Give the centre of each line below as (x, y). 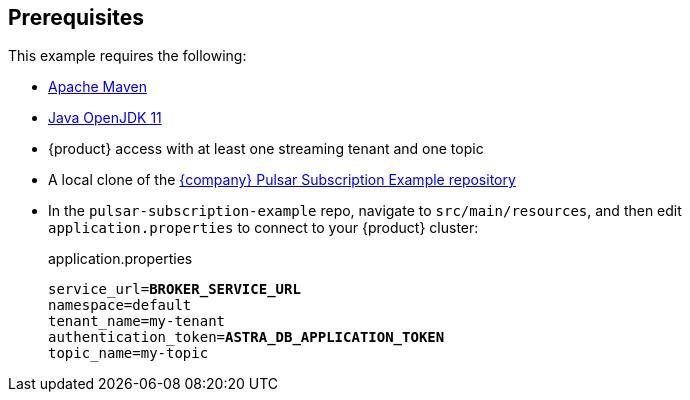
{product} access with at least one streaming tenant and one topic (266, 149)
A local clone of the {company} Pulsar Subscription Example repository (282, 180)
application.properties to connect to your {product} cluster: (263, 228)
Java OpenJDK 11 (105, 118)
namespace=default (120, 305)
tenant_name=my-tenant (137, 321)
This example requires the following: (127, 56)
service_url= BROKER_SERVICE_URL (174, 289)
